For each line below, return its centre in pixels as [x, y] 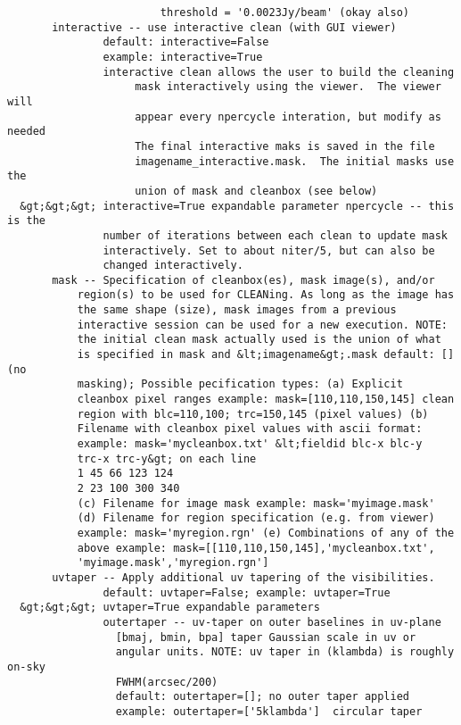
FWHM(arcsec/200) [167, 682]
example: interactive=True [183, 57]
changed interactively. [173, 266]
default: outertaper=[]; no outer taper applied [263, 697]
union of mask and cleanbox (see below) [256, 191]
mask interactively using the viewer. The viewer [288, 87]
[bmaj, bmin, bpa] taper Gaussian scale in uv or [266, 637]
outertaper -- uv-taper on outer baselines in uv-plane [272, 622]
